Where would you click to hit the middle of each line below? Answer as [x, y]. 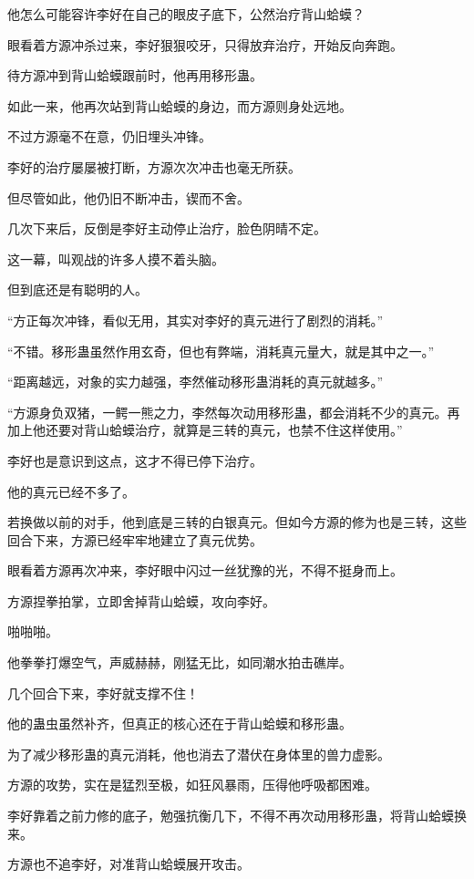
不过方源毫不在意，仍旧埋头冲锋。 [109, 136]
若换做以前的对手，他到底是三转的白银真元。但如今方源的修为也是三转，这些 [237, 522]
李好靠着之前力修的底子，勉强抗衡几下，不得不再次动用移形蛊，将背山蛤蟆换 [237, 816]
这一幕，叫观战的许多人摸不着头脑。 [116, 259]
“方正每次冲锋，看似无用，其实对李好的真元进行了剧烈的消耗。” [196, 320]
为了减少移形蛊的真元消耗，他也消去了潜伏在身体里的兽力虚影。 [199, 754]
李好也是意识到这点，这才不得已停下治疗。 [135, 460]
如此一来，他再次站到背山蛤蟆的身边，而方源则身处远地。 [180, 105]
